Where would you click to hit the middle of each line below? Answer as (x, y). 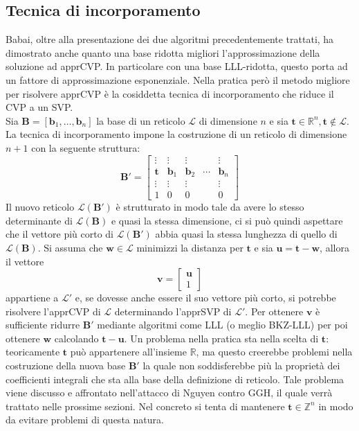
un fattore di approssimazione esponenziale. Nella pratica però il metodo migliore (178, 79)
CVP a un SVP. (39, 107)
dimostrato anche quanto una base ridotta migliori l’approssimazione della (163, 52)
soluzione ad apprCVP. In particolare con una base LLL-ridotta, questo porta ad (177, 66)
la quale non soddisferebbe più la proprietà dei (241, 366)
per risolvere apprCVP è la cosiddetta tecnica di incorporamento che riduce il (170, 93)
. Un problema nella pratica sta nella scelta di (221, 338)
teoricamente (33, 352)
